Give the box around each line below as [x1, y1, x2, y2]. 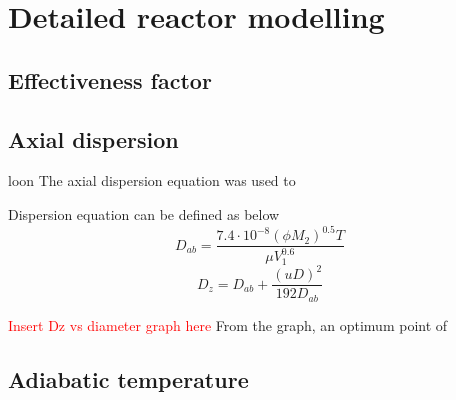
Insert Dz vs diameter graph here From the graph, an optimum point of [8, 314, 448, 335]
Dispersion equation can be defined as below [8, 203, 280, 224]
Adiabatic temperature [8, 363, 249, 394]
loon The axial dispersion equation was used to [8, 170, 296, 191]
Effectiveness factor [8, 64, 212, 95]
